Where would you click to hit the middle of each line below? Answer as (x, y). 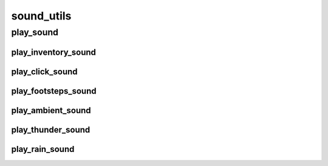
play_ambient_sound (51, 110)
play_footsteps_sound (54, 91)
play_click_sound (45, 71)
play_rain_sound (43, 149)
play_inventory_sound (54, 52)
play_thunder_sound (51, 130)
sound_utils (41, 16)
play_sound (35, 32)
